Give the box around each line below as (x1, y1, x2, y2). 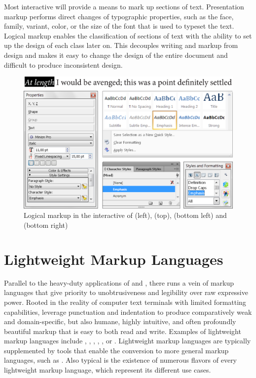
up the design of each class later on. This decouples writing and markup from (4, 40, 238, 50)
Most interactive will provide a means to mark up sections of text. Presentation (4, 1, 244, 11)
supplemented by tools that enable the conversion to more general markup (4, 345, 229, 355)
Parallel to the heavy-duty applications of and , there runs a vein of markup (4, 277, 234, 288)
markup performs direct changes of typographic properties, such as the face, (4, 11, 234, 21)
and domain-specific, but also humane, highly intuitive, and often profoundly (4, 316, 236, 327)
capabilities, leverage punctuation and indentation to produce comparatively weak (4, 306, 252, 317)
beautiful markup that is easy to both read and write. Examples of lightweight (4, 326, 241, 336)
